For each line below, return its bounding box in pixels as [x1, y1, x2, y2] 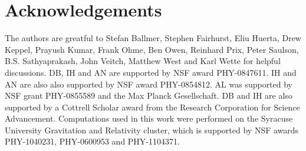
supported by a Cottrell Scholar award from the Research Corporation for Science [5, 100, 300, 113]
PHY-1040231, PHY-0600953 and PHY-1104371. [5, 135, 180, 147]
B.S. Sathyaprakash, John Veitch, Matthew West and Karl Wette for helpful [5, 55, 281, 67]
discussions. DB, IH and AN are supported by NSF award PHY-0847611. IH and [5, 66, 297, 78]
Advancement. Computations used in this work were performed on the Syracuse [5, 112, 293, 125]
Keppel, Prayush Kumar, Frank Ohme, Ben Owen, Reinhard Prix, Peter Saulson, [5, 43, 299, 55]
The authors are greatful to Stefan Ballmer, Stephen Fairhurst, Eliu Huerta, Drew [5, 32, 301, 44]
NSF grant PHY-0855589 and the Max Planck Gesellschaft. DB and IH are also [5, 89, 292, 102]
